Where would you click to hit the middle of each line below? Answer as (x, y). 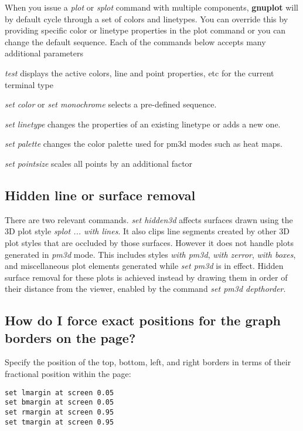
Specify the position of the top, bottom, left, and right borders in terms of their (148, 362)
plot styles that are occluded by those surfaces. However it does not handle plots (149, 242)
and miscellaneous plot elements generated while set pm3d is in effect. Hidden (144, 266)
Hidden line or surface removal (100, 195)
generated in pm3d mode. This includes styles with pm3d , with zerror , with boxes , (150, 254)
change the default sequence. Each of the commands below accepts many (135, 41)
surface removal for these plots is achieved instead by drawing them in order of (146, 277)
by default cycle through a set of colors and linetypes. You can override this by (147, 18)
